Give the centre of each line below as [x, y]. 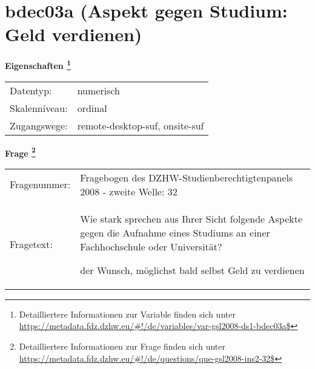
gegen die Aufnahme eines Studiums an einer [175, 232]
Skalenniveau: [39, 108]
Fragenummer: [40, 184]
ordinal [92, 108]
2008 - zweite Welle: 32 [129, 191]
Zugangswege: [39, 125]
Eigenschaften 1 [38, 64]
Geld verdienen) [74, 34]
